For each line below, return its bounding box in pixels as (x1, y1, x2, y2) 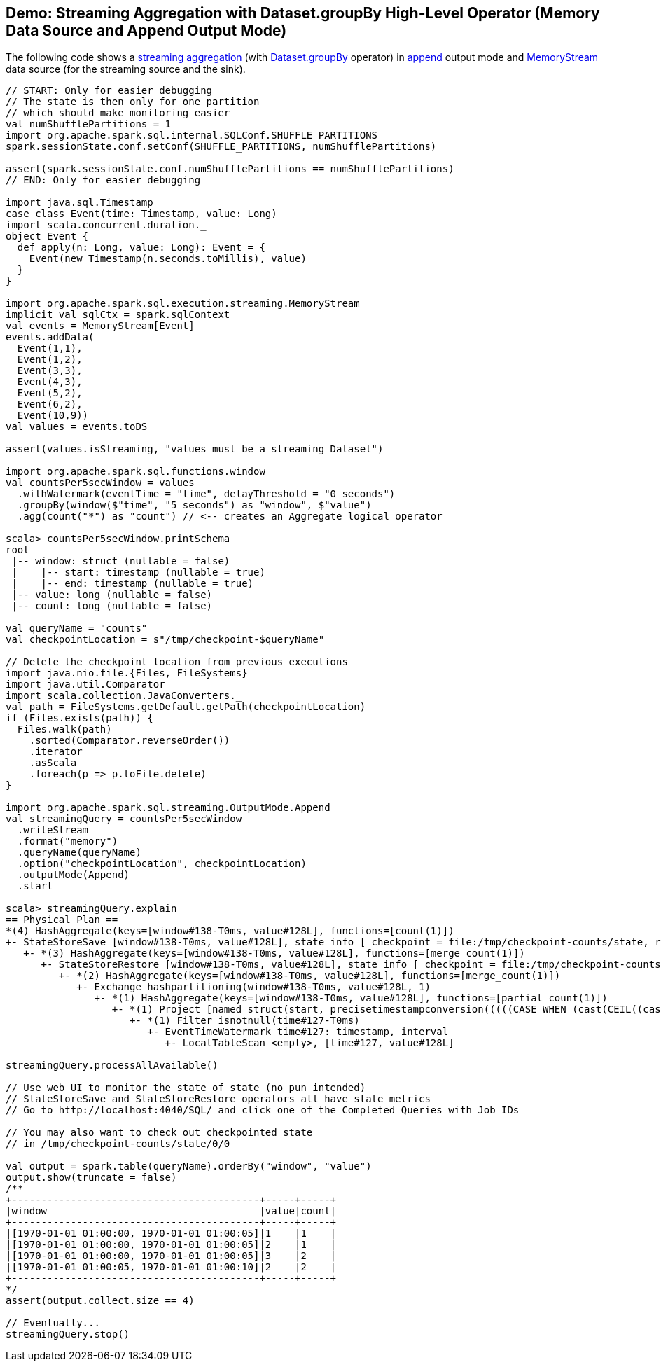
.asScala (29, 757, 77, 769)
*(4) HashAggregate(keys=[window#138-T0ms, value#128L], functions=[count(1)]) (6, 925, 454, 937)
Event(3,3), (17, 365, 83, 377)
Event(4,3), (17, 376, 83, 388)
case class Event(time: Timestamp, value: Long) (6, 208, 277, 220)
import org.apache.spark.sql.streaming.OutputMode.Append (6, 802, 330, 814)
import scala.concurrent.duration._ (6, 219, 207, 231)
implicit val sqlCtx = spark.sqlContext (6, 309, 230, 321)
